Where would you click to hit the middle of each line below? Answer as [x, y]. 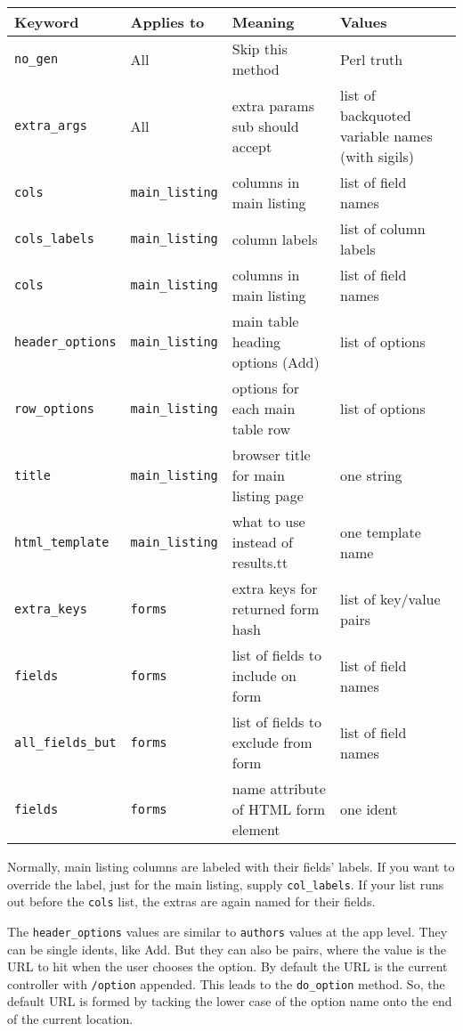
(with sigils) [377, 156]
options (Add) [276, 362]
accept [252, 146]
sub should [265, 126]
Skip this [260, 49]
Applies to [167, 22]
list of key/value [390, 598]
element [256, 829]
